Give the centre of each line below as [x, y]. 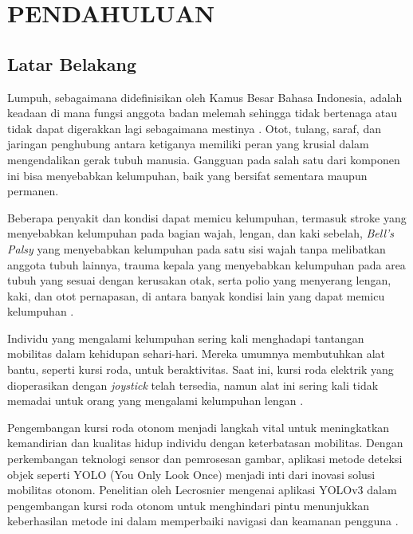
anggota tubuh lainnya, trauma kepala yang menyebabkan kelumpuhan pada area [206, 264]
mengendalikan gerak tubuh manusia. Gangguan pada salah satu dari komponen [204, 159]
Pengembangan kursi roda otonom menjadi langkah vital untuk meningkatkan [199, 427]
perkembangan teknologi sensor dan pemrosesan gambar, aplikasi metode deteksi [205, 459]
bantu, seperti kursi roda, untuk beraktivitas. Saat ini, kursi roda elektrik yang [201, 369]
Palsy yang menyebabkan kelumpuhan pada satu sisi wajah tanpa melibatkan [197, 248]
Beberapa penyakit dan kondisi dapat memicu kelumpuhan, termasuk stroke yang [207, 217]
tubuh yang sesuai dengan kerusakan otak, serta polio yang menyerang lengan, [199, 280]
